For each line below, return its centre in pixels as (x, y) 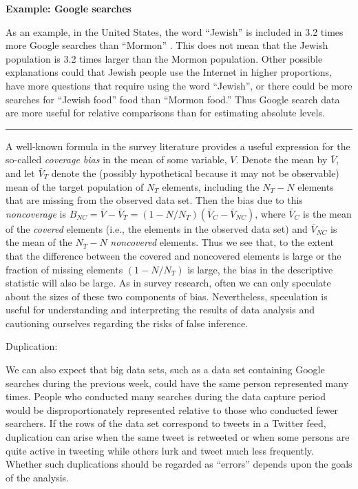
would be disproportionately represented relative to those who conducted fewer (172, 409)
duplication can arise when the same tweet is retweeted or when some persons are (178, 437)
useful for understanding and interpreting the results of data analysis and (160, 310)
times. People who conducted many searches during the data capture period (166, 396)
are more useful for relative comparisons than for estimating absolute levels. (165, 113)
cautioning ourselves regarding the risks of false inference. (127, 323)
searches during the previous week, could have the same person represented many (177, 383)
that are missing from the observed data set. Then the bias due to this (154, 200)
